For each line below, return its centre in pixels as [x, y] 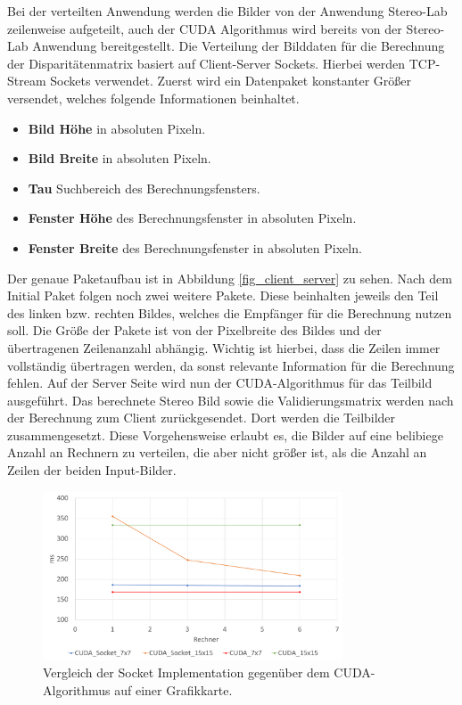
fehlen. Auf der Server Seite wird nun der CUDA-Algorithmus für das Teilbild [220, 383]
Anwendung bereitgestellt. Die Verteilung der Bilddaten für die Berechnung [239, 46]
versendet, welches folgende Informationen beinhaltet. [153, 98]
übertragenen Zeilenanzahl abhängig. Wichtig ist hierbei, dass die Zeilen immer [224, 347]
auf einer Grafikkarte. [173, 689]
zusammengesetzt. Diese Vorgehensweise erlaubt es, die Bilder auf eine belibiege [225, 434]
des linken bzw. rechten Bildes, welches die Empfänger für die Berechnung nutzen [230, 312]
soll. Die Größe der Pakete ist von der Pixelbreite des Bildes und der [194, 330]
